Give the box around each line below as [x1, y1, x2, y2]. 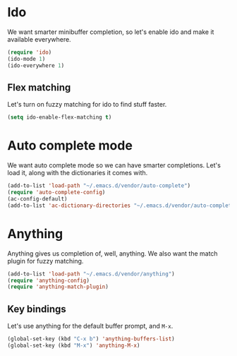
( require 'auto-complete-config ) [7, 189, 106, 196]
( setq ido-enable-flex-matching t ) [7, 114, 112, 121]
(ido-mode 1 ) [7, 55, 46, 62]
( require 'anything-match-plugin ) [7, 283, 109, 290]
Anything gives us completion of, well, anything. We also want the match [7, 249, 218, 258]
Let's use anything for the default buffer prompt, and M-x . [7, 322, 174, 331]
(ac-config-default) [7, 195, 68, 202]
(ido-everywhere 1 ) [7, 61, 65, 69]
